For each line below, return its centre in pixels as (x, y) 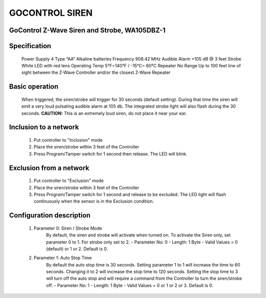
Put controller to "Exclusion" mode (69, 181)
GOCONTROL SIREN (51, 13)
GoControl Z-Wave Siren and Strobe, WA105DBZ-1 (87, 30)
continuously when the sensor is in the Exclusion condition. (94, 201)
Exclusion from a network (49, 168)
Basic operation (34, 87)
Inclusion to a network (44, 127)
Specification (30, 46)
